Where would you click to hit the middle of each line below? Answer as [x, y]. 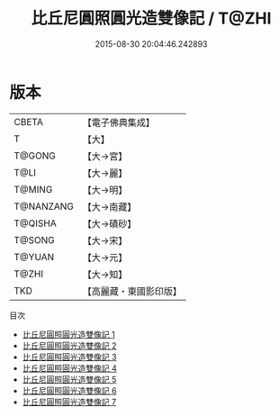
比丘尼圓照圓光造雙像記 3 [69, 357]
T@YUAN [34, 257]
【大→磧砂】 [109, 223]
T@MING [33, 189]
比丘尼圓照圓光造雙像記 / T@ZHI [151, 18]
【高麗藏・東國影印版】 [132, 291]
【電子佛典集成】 [119, 122]
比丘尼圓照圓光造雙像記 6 [69, 390]
